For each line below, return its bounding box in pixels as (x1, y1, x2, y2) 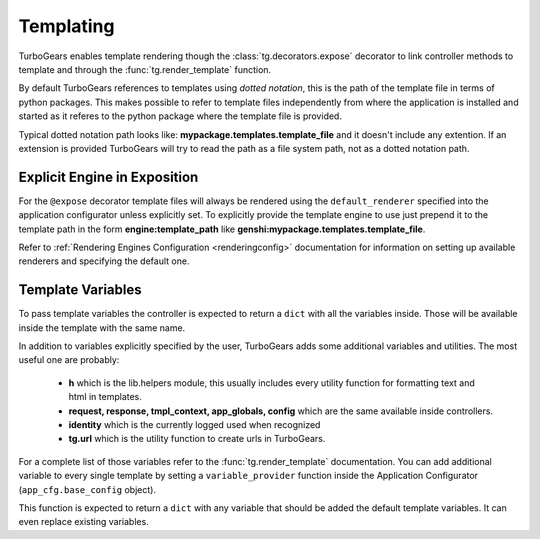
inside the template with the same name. (18, 321, 186, 334)
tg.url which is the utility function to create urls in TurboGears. (68, 433, 326, 445)
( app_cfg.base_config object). (18, 483, 157, 495)
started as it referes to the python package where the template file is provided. (18, 110, 342, 122)
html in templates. (68, 391, 142, 403)
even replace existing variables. (18, 516, 149, 528)
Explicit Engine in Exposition (18, 168, 199, 185)
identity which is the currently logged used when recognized (68, 419, 321, 430)
